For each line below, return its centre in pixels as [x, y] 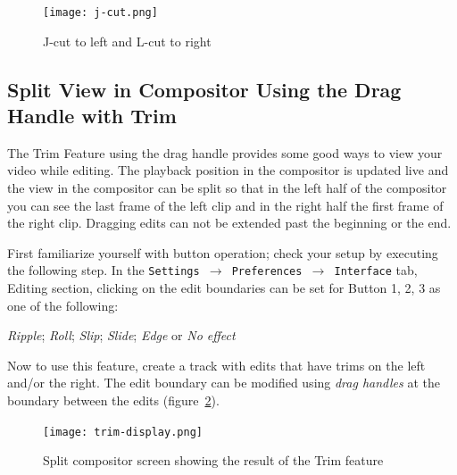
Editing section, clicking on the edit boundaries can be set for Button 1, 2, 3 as [224, 288]
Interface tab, [376, 270]
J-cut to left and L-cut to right [127, 41]
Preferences [267, 272]
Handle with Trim [92, 116]
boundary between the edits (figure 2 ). [113, 400]
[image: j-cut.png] [100, 12]
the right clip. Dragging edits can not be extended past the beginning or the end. [229, 223]
